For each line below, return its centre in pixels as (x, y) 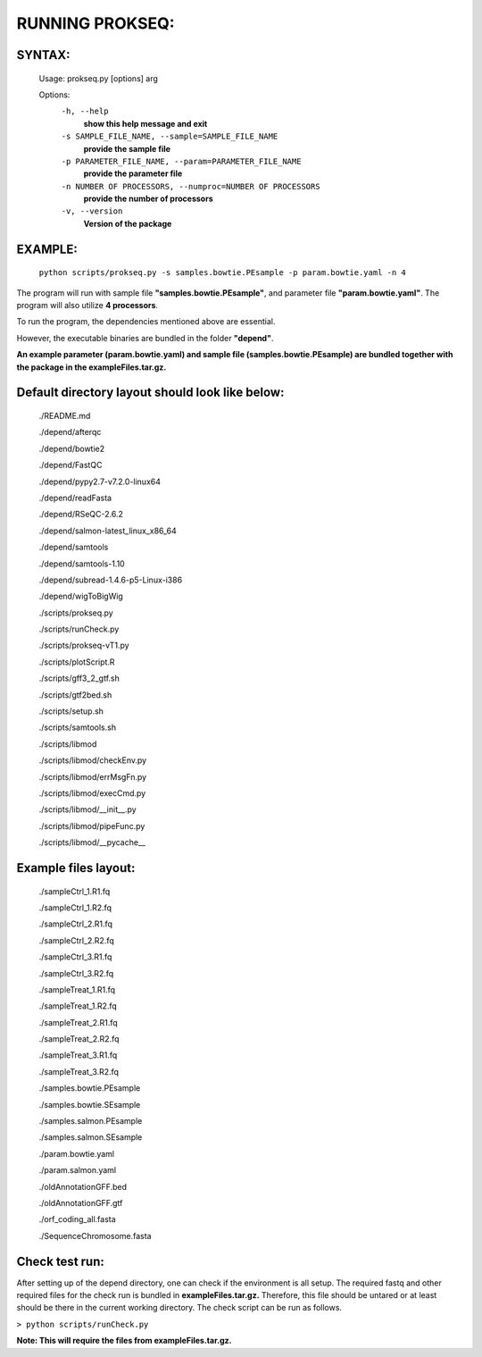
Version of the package (128, 223)
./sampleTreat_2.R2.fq (79, 1039)
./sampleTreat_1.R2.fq (78, 1006)
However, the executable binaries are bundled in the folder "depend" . (145, 338)
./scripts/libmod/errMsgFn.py (93, 776)
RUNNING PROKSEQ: (96, 23)
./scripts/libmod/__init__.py (88, 809)
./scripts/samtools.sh (77, 727)
